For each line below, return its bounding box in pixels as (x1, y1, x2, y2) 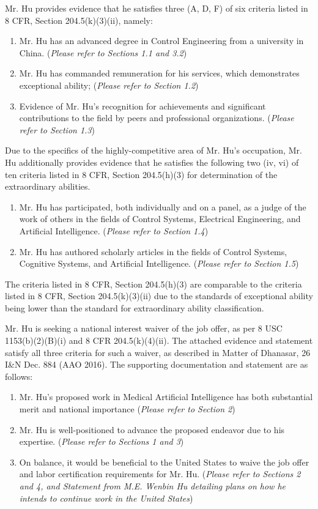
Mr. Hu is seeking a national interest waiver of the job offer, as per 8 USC (5, 322, 283, 335)
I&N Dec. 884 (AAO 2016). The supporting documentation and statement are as (5, 358, 308, 371)
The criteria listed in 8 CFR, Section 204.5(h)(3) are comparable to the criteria (5, 277, 302, 290)
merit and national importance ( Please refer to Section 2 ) (19, 403, 235, 415)
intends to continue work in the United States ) (19, 491, 193, 504)
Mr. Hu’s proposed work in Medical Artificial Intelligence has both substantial (19, 390, 313, 403)
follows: (5, 370, 33, 382)
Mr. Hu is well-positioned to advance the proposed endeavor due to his (19, 423, 285, 436)
